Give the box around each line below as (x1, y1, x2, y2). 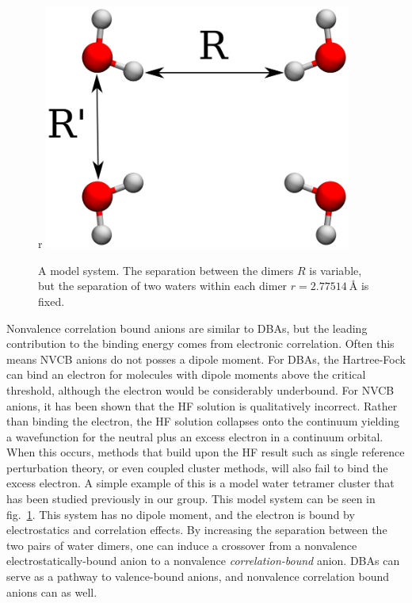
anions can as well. (6, 583, 97, 600)
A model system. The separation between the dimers (38, 261, 294, 278)
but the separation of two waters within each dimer (38, 277, 288, 294)
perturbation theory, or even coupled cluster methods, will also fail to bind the (6, 459, 388, 475)
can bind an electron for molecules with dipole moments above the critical (6, 366, 366, 383)
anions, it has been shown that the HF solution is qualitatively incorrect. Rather (6, 397, 398, 414)
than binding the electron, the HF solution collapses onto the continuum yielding (6, 413, 399, 429)
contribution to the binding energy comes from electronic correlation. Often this (6, 335, 395, 352)
